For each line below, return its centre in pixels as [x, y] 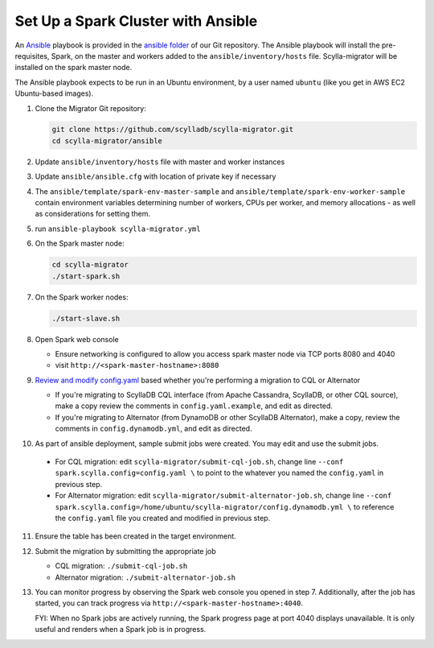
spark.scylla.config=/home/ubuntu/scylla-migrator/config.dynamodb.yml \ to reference [225, 506]
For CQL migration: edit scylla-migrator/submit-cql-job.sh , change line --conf [199, 462]
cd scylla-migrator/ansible [107, 140]
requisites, [32, 56]
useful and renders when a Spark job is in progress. [121, 629]
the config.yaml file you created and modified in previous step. [163, 518]
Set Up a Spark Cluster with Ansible [136, 21]
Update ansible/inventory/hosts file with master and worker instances [160, 162]
